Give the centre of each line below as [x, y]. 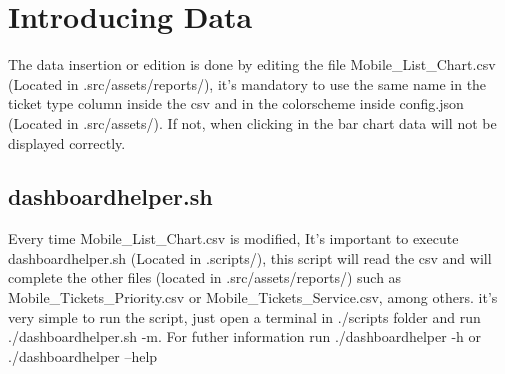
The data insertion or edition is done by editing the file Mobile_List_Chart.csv [252, 64]
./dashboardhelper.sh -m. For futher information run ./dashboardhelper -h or [245, 336]
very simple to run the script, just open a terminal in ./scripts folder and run [244, 316]
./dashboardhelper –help [83, 355]
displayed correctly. [67, 142]
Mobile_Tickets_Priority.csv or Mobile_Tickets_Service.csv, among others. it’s [253, 297]
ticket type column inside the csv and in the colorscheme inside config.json [236, 103]
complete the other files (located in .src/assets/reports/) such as [205, 277]
